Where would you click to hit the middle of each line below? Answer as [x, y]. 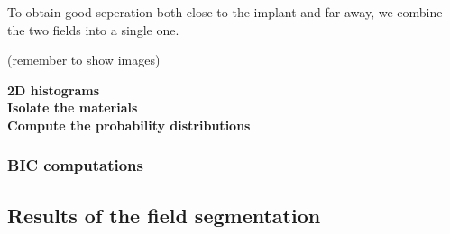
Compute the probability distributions [129, 125]
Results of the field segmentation [164, 215]
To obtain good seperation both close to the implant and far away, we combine [225, 12]
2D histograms [54, 90]
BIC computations [75, 165]
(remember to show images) [84, 60]
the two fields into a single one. [93, 29]
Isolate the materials [73, 108]
